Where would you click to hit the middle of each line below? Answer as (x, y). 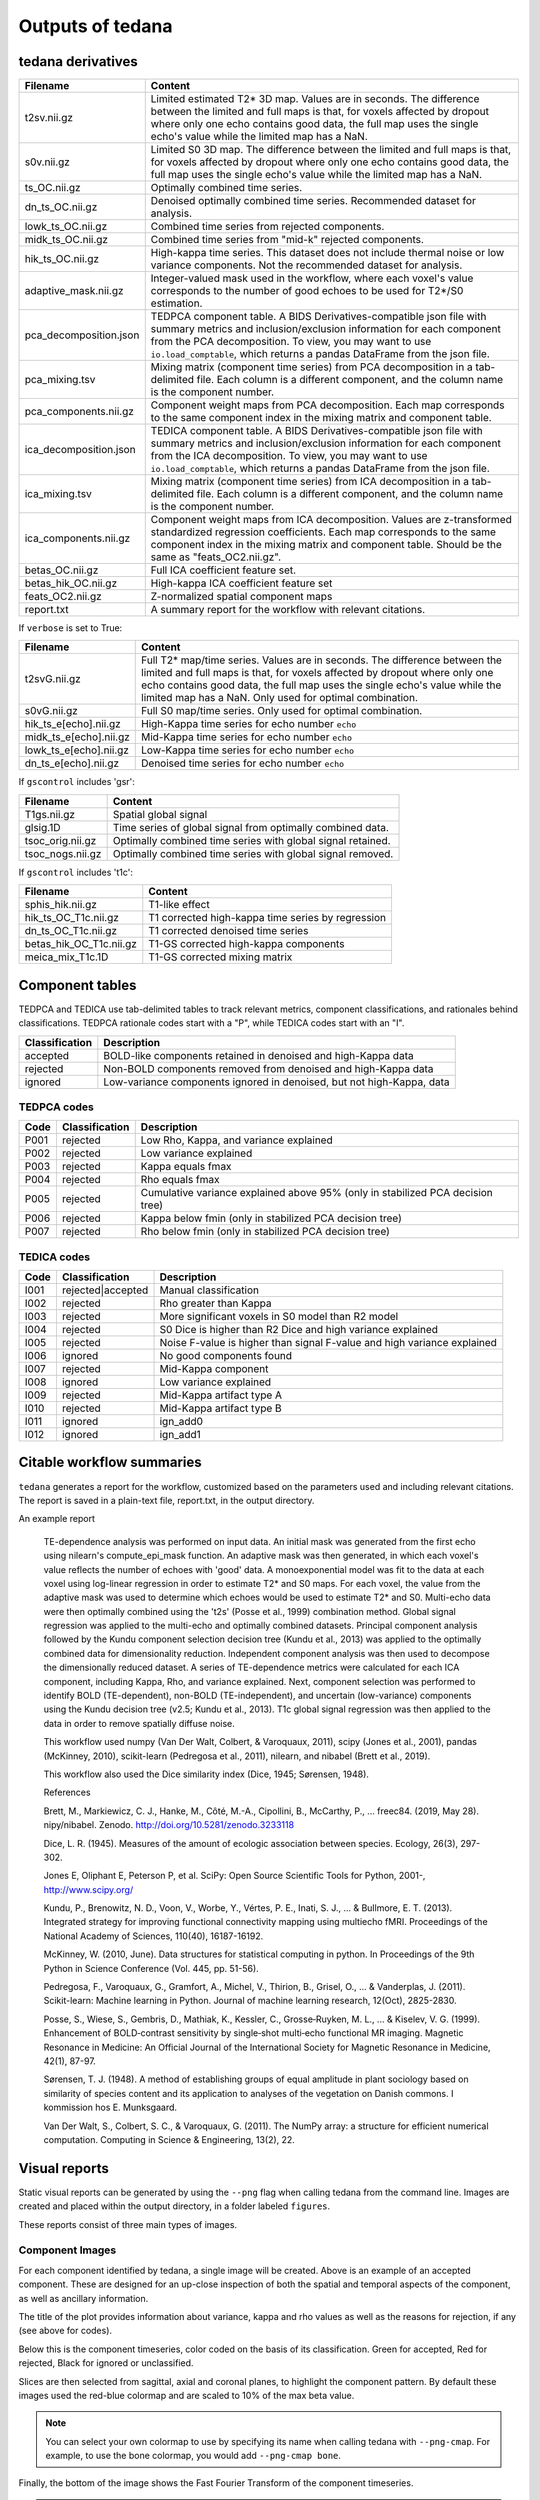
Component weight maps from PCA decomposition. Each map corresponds (327, 405)
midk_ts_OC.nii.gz (66, 240)
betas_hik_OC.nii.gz (71, 583)
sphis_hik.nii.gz (60, 905)
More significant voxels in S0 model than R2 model (279, 1317)
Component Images (67, 2250)
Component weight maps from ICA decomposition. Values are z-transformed (331, 520)
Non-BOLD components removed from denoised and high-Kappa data (268, 1068)
